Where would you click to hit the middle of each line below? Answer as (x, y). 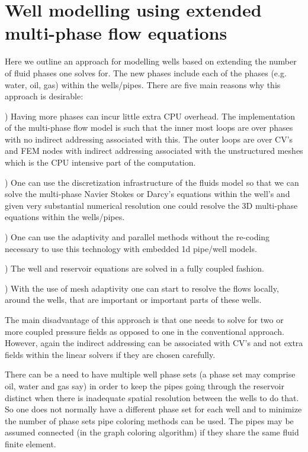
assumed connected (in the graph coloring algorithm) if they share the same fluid (152, 432)
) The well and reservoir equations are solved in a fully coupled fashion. (134, 268)
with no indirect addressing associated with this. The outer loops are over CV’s (149, 139)
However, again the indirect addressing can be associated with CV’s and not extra (154, 343)
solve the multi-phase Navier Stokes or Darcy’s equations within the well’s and (147, 194)
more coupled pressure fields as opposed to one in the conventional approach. (145, 331)
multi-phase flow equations (116, 33)
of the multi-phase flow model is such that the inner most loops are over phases (149, 127)
